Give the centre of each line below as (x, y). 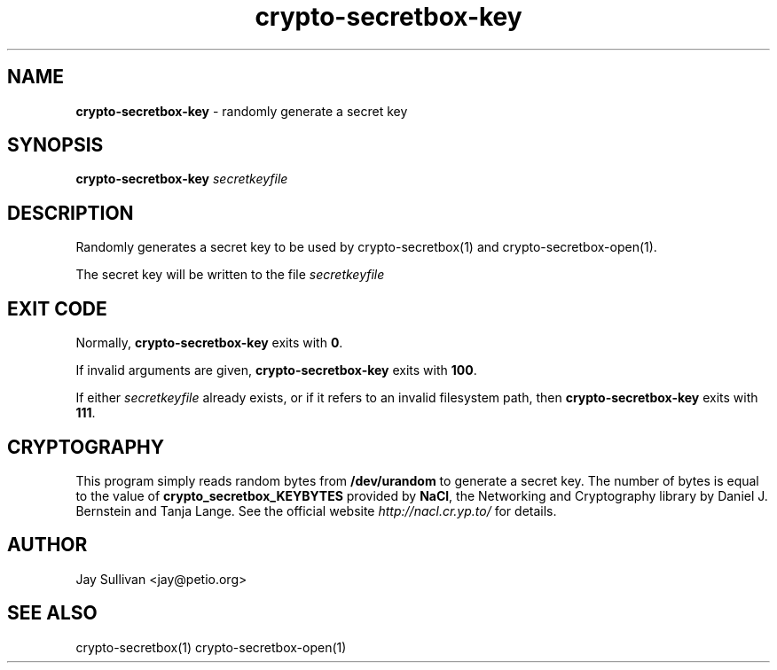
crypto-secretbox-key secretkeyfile (182, 179)
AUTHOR (47, 545)
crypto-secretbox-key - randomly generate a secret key (242, 111)
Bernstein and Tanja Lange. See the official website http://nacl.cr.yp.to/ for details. (316, 510)
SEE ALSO (52, 613)
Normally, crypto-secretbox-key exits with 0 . (209, 343)
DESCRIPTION (71, 213)
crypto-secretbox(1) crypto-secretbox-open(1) (211, 647)
